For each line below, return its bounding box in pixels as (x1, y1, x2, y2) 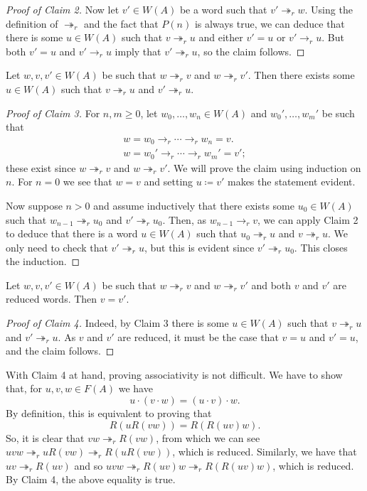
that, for (6, 381, 43, 396)
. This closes (294, 239, 348, 254)
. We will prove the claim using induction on (167, 160, 361, 175)
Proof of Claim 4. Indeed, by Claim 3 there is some (6, 315, 229, 330)
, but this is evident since (144, 239, 255, 254)
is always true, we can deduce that (194, 16, 345, 31)
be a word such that (179, 2, 267, 16)
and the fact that (84, 16, 159, 31)
